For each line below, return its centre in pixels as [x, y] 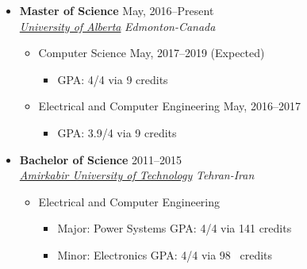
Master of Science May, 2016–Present [117, 10]
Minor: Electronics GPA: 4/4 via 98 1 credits [165, 254]
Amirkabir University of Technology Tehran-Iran [137, 175]
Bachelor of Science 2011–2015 [101, 159]
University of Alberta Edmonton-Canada [117, 26]
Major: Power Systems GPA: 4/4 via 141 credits [175, 228]
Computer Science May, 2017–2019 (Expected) [152, 53]
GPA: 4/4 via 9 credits [113, 79]
